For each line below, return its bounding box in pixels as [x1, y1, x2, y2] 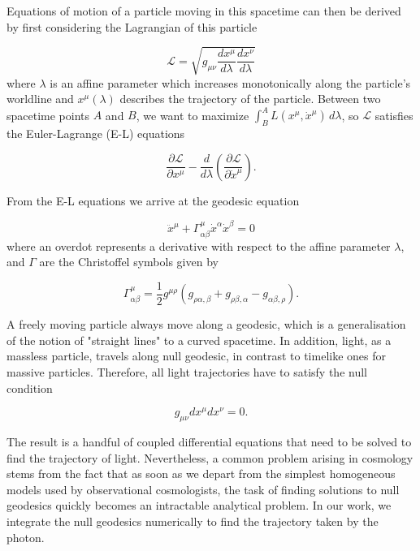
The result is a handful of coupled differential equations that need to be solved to [6, 433, 412, 450]
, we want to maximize [136, 106, 249, 123]
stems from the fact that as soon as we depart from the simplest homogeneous [6, 465, 396, 482]
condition [6, 379, 53, 396]
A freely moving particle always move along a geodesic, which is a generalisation [6, 316, 406, 333]
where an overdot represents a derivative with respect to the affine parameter [6, 237, 391, 254]
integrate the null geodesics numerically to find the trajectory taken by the [6, 513, 379, 530]
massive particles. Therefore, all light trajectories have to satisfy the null [6, 363, 367, 380]
